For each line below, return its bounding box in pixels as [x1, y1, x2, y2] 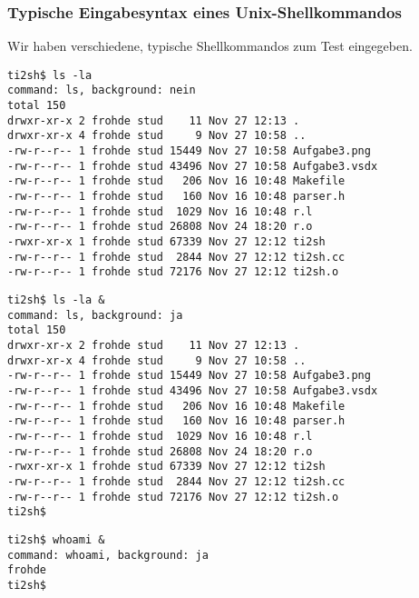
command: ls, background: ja [7, 308, 183, 322]
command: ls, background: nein [7, 84, 196, 97]
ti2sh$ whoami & [7, 533, 105, 546]
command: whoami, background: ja [7, 548, 209, 562]
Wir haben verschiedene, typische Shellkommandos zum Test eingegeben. [7, 36, 413, 55]
